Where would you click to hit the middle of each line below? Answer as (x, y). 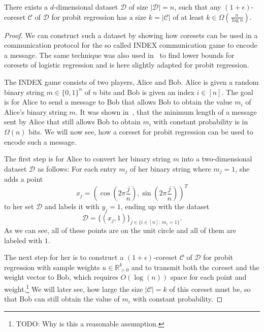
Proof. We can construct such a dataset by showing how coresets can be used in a (131, 35)
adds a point (24, 179)
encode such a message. (40, 141)
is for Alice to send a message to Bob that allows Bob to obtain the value (118, 102)
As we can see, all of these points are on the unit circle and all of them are (120, 230)
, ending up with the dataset (165, 206)
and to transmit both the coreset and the (195, 267)
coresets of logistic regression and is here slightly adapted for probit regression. (127, 65)
